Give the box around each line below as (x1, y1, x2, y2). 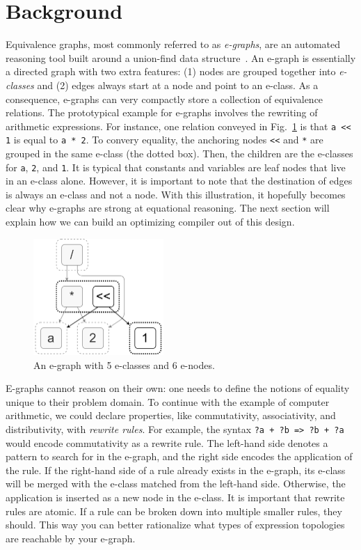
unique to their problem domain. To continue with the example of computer (6, 394, 330, 409)
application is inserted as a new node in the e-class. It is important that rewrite (6, 489, 345, 504)
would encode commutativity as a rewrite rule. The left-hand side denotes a (6, 435, 328, 450)
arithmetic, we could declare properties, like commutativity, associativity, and (6, 408, 336, 423)
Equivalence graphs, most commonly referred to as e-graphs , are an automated (6, 37, 341, 52)
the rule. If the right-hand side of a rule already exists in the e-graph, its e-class (6, 462, 346, 477)
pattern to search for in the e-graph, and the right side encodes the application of (6, 449, 353, 464)
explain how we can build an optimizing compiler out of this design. (6, 214, 295, 229)
